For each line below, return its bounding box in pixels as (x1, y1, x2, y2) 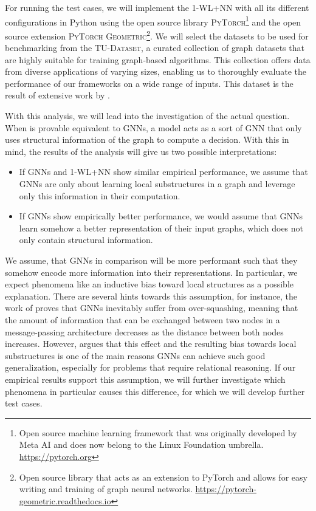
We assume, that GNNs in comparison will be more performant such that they (5, 254, 298, 266)
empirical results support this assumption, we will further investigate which (5, 372, 286, 385)
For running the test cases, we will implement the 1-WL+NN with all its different (5, 1, 309, 13)
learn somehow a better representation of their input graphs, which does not (19, 221, 304, 234)
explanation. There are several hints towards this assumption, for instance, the (5, 289, 298, 302)
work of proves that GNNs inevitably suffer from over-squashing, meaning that (5, 301, 298, 314)
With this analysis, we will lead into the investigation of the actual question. (5, 109, 290, 122)
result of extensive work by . (5, 89, 110, 101)
